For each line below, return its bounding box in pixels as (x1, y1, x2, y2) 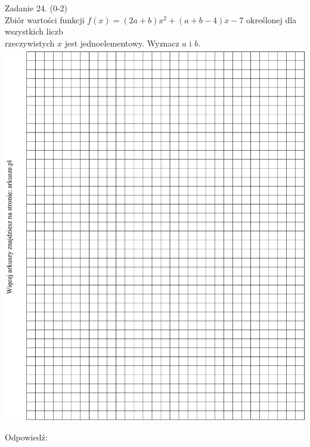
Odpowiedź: (5, 431, 48, 443)
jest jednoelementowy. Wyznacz (64, 36, 179, 49)
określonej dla (246, 13, 297, 26)
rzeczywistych (5, 36, 55, 49)
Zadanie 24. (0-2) (5, 2, 67, 14)
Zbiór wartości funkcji (5, 13, 85, 26)
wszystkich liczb (5, 25, 63, 38)
